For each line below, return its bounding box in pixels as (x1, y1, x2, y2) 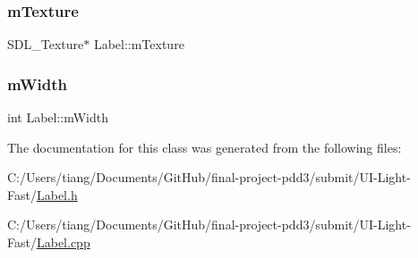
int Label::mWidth (7, 108, 109, 127)
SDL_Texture (7, 35, 84, 54)
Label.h (36, 185, 78, 204)
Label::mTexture (93, 35, 184, 54)
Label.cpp (36, 233, 90, 251)
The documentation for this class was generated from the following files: (7, 137, 402, 156)
